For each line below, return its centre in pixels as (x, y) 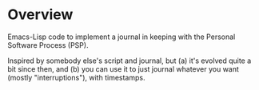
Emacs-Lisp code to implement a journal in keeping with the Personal (122, 37)
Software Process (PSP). (48, 45)
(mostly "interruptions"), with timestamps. (76, 77)
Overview (40, 15)
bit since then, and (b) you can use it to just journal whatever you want (123, 68)
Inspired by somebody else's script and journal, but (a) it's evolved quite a (129, 61)
